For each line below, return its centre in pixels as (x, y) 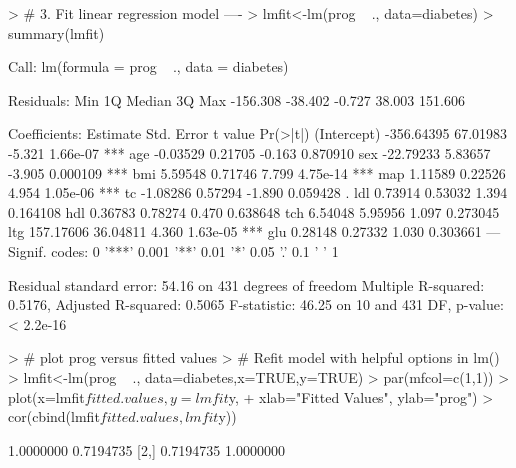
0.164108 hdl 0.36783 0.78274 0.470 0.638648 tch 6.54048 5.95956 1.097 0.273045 (254, 211)
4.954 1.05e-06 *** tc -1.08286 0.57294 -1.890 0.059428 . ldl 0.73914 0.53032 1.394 (258, 192)
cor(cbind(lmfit (54, 416)
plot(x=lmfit (46, 396)
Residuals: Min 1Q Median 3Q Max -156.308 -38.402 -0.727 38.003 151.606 (236, 99)
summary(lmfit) (56, 32)
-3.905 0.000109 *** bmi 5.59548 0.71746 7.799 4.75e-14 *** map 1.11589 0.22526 (257, 172)
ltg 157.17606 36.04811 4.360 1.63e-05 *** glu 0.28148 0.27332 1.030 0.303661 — (254, 231)
